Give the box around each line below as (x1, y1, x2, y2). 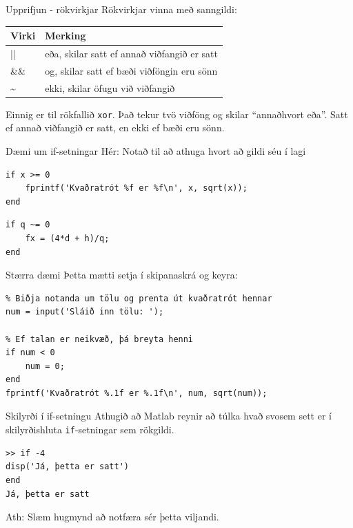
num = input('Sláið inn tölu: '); (6, 307, 164, 317)
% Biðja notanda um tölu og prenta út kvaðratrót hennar (6, 293, 272, 303)
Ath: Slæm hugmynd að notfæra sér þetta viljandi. (6, 509, 219, 524)
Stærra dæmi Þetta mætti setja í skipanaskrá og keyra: (6, 267, 238, 282)
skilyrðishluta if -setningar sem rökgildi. (6, 422, 174, 437)
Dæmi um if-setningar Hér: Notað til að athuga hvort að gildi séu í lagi (6, 143, 306, 158)
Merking (45, 28, 86, 43)
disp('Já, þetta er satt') (6, 462, 129, 472)
